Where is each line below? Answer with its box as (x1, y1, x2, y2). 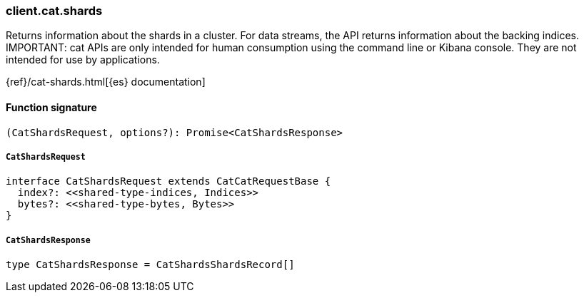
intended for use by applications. (6, 53, 160, 66)
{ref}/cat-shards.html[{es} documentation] (6, 76, 206, 88)
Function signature (6, 101, 97, 113)
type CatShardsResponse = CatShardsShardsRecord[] (6, 259, 295, 271)
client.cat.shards (6, 4, 103, 18)
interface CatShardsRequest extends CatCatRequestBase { (6, 175, 331, 187)
